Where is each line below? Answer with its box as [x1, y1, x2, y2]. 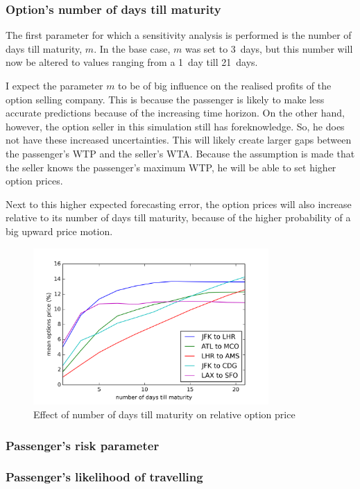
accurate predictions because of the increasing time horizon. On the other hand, [6, 105, 345, 120]
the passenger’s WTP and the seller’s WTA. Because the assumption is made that [6, 146, 355, 160]
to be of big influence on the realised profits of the [118, 78, 332, 92]
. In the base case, [94, 41, 171, 55]
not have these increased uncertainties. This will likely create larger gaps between [6, 132, 352, 147]
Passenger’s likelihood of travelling [6, 468, 203, 486]
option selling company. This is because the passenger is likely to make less [6, 92, 325, 106]
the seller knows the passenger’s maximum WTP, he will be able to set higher [6, 160, 336, 174]
